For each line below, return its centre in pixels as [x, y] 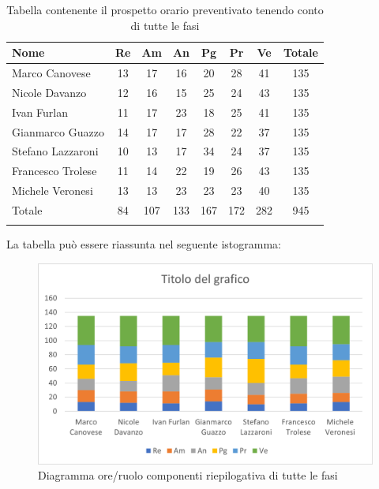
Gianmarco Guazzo [58, 131]
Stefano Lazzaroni [55, 151]
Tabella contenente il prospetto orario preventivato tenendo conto [165, 9]
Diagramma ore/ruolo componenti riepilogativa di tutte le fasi [188, 475]
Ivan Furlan [40, 112]
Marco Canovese [51, 73]
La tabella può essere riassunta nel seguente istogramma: [144, 244]
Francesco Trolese [54, 171]
